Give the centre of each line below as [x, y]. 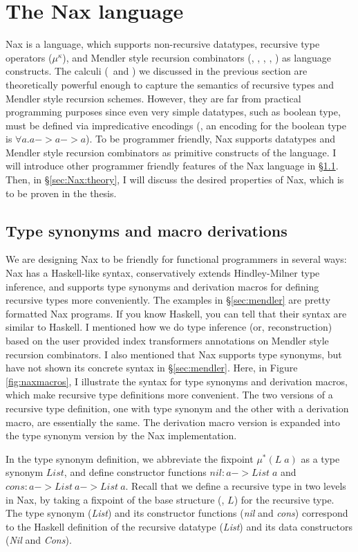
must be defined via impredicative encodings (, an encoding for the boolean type [176, 125]
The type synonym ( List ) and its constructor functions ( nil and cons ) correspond [177, 513]
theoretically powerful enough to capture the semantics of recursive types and [170, 84]
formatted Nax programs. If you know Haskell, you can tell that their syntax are [176, 313]
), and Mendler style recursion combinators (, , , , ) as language [197, 57]
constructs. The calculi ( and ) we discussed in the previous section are [157, 71]
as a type [320, 458]
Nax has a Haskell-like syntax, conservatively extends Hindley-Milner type [163, 273]
